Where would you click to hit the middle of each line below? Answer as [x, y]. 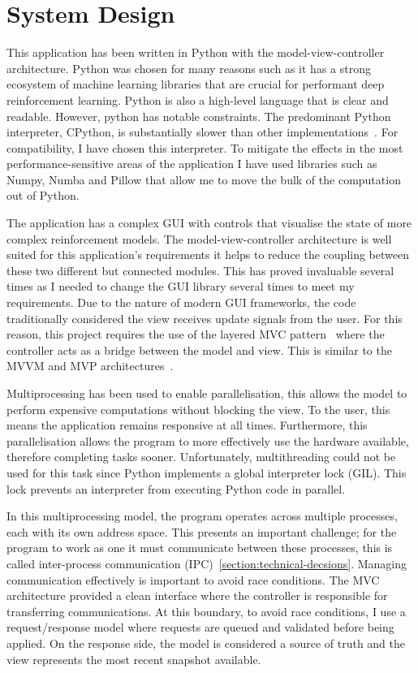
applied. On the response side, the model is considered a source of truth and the [206, 643]
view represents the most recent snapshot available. [134, 659]
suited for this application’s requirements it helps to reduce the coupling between [208, 255]
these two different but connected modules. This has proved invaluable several [200, 270]
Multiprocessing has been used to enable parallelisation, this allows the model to [207, 393]
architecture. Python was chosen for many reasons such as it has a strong [189, 68]
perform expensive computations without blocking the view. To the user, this [198, 409]
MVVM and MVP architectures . [90, 366]
